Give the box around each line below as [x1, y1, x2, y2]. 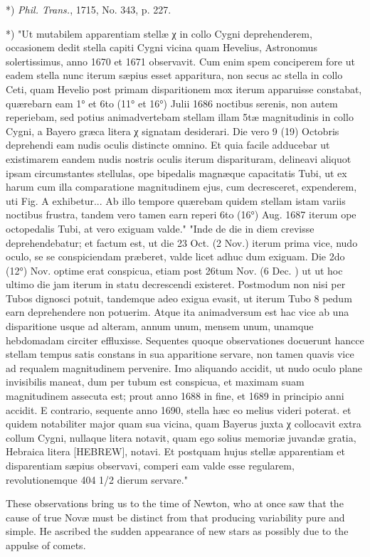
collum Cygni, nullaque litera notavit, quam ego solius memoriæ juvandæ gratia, [6, 430, 356, 445]
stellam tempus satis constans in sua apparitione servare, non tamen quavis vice [6, 346, 354, 361]
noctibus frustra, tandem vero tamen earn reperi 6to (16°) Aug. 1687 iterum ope [6, 207, 356, 222]
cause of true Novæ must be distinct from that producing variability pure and [6, 509, 345, 524]
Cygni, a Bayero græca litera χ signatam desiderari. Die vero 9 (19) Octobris [6, 123, 339, 138]
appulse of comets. [6, 537, 86, 552]
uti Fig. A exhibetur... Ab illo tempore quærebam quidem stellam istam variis [6, 193, 346, 208]
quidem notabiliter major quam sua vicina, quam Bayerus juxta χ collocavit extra [6, 416, 361, 431]
